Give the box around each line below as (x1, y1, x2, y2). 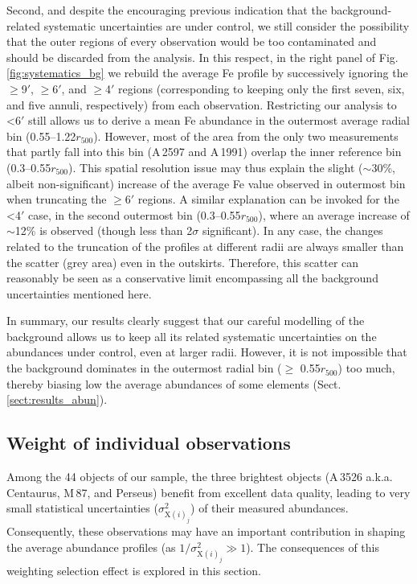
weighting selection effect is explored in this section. (6, 562, 261, 579)
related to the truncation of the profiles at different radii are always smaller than (6, 237, 404, 254)
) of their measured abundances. (190, 500, 349, 516)
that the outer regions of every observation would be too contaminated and (6, 33, 377, 50)
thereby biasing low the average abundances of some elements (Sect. (6, 375, 341, 392)
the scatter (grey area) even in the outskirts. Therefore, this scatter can (6, 253, 359, 270)
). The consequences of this (246, 538, 379, 555)
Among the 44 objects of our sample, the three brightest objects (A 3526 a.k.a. (6, 468, 393, 485)
